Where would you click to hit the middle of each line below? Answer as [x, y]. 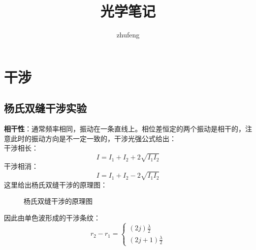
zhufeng [128, 35]
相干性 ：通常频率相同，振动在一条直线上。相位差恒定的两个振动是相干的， [125, 129]
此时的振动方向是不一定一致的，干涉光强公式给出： [93, 138]
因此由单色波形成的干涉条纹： [52, 217]
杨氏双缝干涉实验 [45, 108]
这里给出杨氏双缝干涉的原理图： [56, 184]
